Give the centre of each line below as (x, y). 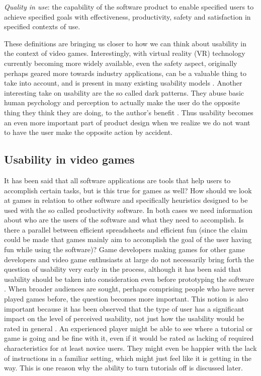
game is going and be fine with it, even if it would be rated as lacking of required (129, 338)
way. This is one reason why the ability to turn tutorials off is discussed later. (123, 368)
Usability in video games (69, 159)
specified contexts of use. (42, 26)
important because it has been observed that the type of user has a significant (124, 308)
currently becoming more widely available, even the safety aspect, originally (121, 63)
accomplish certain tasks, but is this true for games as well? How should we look (128, 190)
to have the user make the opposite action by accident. (88, 132)
